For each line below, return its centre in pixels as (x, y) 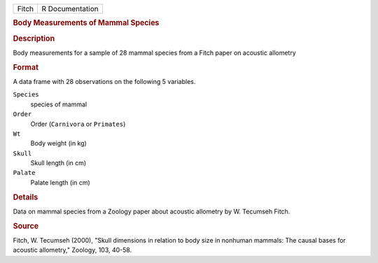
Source (26, 226)
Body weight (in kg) (58, 143)
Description (34, 38)
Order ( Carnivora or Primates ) (78, 124)
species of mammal (59, 104)
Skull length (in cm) (58, 163)
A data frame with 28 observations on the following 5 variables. (104, 81)
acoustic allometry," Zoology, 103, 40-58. (72, 250)
